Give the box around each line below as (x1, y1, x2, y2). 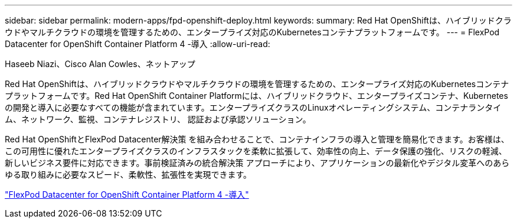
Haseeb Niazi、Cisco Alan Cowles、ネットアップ (5, 59, 195, 69)
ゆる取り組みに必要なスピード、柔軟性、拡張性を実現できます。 (5, 169, 252, 179)
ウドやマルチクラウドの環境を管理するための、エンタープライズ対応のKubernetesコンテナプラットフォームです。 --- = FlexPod (5, 27, 500, 37)
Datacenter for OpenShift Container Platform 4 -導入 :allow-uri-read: (5, 39, 270, 49)
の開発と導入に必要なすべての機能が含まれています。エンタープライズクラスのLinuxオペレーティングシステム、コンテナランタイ (5, 102, 502, 112)
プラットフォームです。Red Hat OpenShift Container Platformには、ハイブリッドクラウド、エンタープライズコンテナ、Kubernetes (5, 91, 508, 101)
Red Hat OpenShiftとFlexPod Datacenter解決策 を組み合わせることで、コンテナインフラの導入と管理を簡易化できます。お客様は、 (5, 134, 509, 144)
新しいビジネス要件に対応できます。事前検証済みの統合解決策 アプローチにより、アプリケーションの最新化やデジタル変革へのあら (5, 158, 510, 168)
